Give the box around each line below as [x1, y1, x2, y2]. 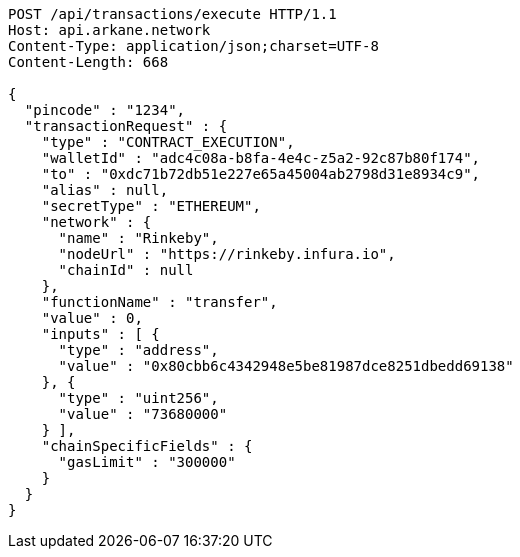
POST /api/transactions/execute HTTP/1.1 [8, 6, 337, 22]
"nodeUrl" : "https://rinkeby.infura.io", [58, 246, 396, 262]
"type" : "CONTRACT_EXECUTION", [41, 134, 295, 150]
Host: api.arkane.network [8, 22, 211, 38]
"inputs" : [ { [41, 326, 160, 342]
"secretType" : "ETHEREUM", [41, 198, 261, 214]
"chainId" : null [58, 262, 194, 278]
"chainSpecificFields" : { [41, 438, 253, 454]
